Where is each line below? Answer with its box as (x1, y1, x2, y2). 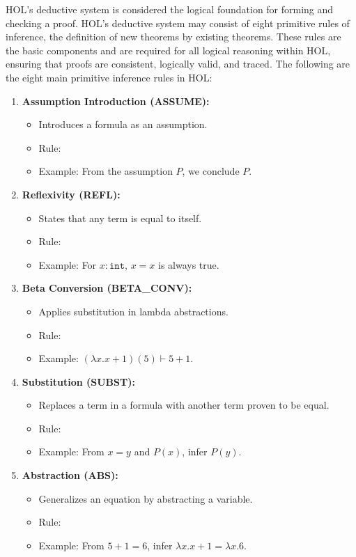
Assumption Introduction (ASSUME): (22, 93, 210, 108)
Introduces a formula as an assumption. (38, 117, 208, 132)
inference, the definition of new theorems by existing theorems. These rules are (6, 29, 341, 44)
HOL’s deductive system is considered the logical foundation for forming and (6, 2, 334, 16)
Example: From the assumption (38, 164, 173, 178)
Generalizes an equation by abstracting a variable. (38, 491, 253, 505)
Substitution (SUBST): (22, 374, 135, 389)
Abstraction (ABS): (22, 468, 118, 483)
